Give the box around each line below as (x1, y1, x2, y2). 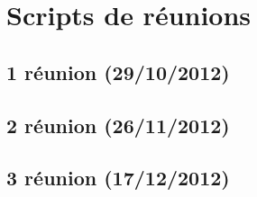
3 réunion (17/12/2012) (6, 164, 230, 192)
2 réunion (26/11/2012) (6, 111, 230, 139)
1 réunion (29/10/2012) (6, 58, 230, 85)
